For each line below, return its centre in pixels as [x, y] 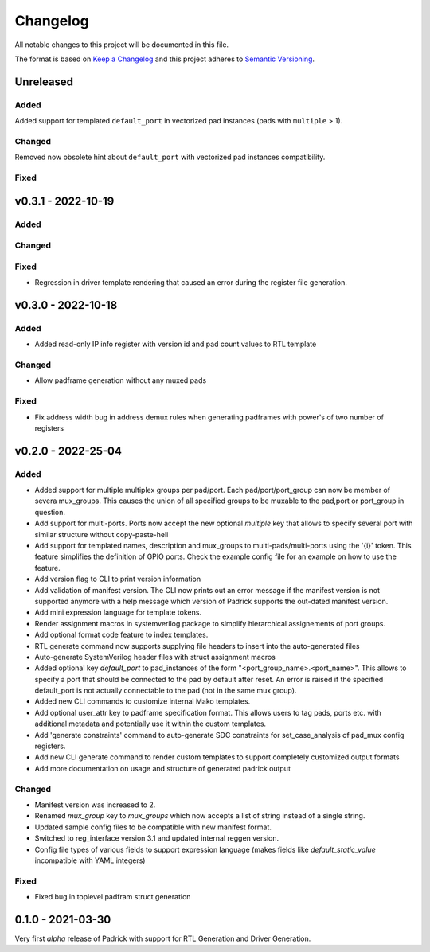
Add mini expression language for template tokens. [118, 612]
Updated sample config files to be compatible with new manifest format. [153, 827]
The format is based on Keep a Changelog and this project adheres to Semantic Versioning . [164, 59]
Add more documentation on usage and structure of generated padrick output [162, 768]
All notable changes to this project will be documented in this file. [122, 45]
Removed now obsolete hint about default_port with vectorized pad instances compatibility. [170, 157]
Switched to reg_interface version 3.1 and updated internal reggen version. [157, 838]
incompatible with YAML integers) [90, 860]
